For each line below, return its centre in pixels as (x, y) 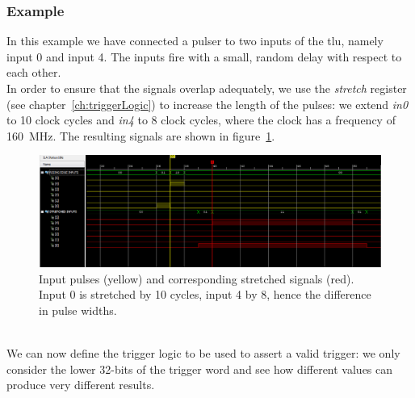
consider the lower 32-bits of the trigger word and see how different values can (200, 369)
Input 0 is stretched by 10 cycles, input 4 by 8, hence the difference (205, 294)
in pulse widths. (78, 310)
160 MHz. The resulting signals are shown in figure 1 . (141, 135)
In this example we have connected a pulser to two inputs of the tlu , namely (195, 41)
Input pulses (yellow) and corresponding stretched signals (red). (197, 278)
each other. (34, 72)
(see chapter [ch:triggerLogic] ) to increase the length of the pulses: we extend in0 (207, 104)
